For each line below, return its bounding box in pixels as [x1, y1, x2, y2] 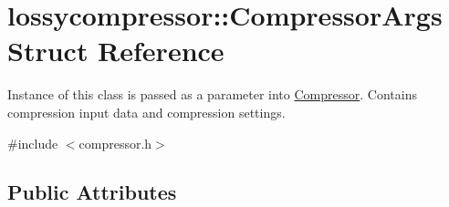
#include [7, 133, 58, 152]
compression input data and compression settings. [7, 102, 286, 121]
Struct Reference [7, 32, 224, 69]
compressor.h [78, 133, 152, 152]
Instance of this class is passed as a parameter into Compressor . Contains [7, 85, 417, 104]
